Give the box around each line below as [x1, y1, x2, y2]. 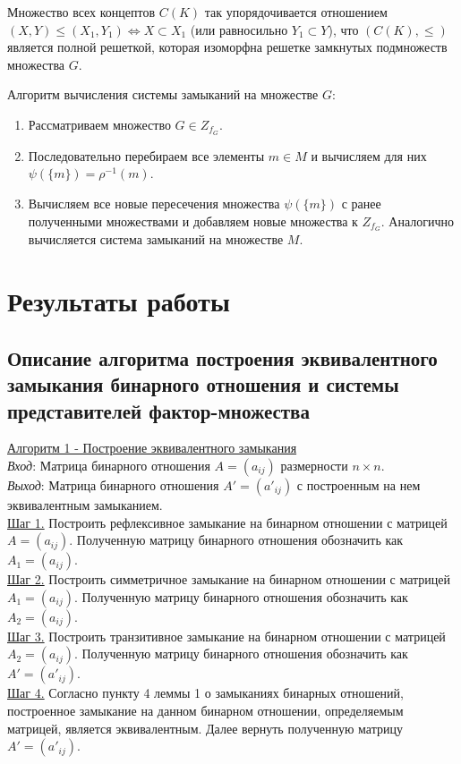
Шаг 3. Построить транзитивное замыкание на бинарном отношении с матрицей [7, 626, 446, 645]
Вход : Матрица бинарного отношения [7, 456, 210, 475]
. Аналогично [380, 211, 454, 230]
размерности [280, 456, 348, 475]
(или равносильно [190, 20, 288, 38]
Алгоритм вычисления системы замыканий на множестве [7, 85, 319, 104]
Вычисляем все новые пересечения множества [28, 194, 280, 213]
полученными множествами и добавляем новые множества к [28, 211, 358, 230]
